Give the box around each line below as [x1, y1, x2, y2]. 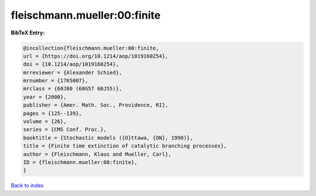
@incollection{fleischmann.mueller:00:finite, [23, 44, 159, 51]
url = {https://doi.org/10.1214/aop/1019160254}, [23, 52, 169, 60]
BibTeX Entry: [11, 29, 45, 36]
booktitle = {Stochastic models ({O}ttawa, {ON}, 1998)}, [23, 134, 193, 141]
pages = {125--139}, [23, 110, 82, 117]
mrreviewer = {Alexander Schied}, [23, 69, 122, 76]
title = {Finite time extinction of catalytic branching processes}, [23, 143, 227, 149]
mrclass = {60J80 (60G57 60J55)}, [23, 85, 122, 92]
